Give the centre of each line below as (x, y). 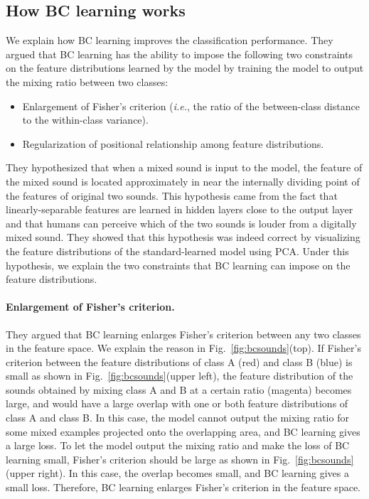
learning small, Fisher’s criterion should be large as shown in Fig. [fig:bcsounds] (180, 459)
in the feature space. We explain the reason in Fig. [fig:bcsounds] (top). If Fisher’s (183, 348)
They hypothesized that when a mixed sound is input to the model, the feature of (184, 167)
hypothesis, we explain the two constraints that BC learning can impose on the (178, 265)
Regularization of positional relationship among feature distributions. (173, 143)
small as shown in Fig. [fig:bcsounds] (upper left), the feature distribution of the (180, 376)
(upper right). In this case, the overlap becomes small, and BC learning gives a (177, 473)
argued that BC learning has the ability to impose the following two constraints (179, 54)
